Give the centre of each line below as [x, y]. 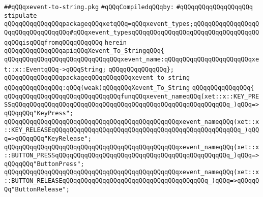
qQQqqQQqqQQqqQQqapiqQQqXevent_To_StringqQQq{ [84, 51]
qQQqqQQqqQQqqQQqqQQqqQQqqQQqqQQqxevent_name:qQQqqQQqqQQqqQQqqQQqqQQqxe [132, 59]
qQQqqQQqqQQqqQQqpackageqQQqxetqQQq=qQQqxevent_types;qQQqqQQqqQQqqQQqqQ [132, 24]
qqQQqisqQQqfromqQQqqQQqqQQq [53, 42]
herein [115, 42]
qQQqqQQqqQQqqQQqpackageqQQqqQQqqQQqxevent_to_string [97, 78]
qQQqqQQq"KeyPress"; [39, 113]
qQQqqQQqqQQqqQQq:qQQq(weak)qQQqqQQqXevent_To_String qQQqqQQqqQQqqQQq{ [129, 88]
